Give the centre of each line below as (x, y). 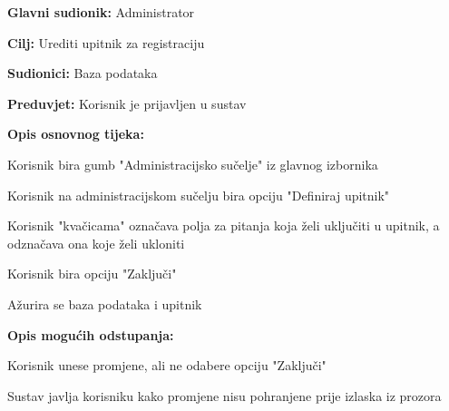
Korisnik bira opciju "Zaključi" (92, 274)
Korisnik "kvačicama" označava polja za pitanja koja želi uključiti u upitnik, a (224, 225)
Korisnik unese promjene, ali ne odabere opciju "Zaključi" (167, 365)
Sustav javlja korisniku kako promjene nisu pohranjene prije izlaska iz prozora (224, 395)
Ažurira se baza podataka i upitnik (105, 303)
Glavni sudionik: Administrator (101, 12)
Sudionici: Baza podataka (83, 73)
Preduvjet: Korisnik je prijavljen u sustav (127, 103)
